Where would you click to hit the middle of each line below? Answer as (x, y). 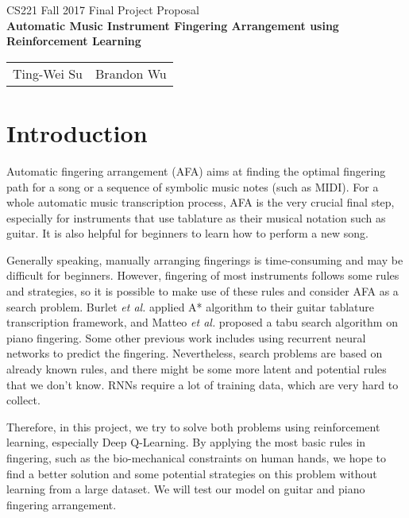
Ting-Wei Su (48, 73)
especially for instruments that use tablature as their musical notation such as (196, 217)
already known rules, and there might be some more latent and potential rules (197, 369)
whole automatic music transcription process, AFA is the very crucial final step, (201, 202)
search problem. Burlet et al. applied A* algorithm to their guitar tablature (191, 306)
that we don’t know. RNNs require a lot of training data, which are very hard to (203, 384)
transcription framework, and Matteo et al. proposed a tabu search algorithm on (202, 322)
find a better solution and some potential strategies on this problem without (192, 473)
